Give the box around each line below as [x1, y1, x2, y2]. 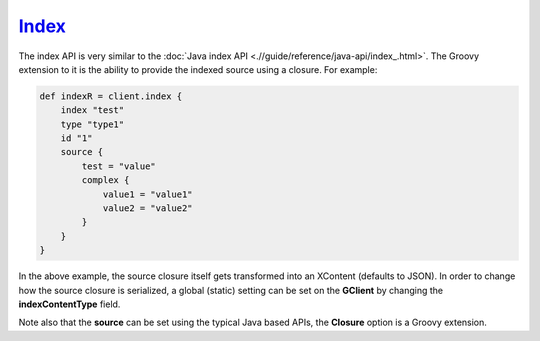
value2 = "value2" [102, 203, 194, 214]
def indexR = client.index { [39, 90, 183, 102]
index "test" [60, 105, 125, 116]
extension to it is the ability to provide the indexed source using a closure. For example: [18, 63, 378, 75]
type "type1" [60, 118, 125, 130]
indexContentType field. [18, 298, 121, 310]
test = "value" [81, 160, 157, 172]
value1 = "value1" [102, 188, 194, 200]
